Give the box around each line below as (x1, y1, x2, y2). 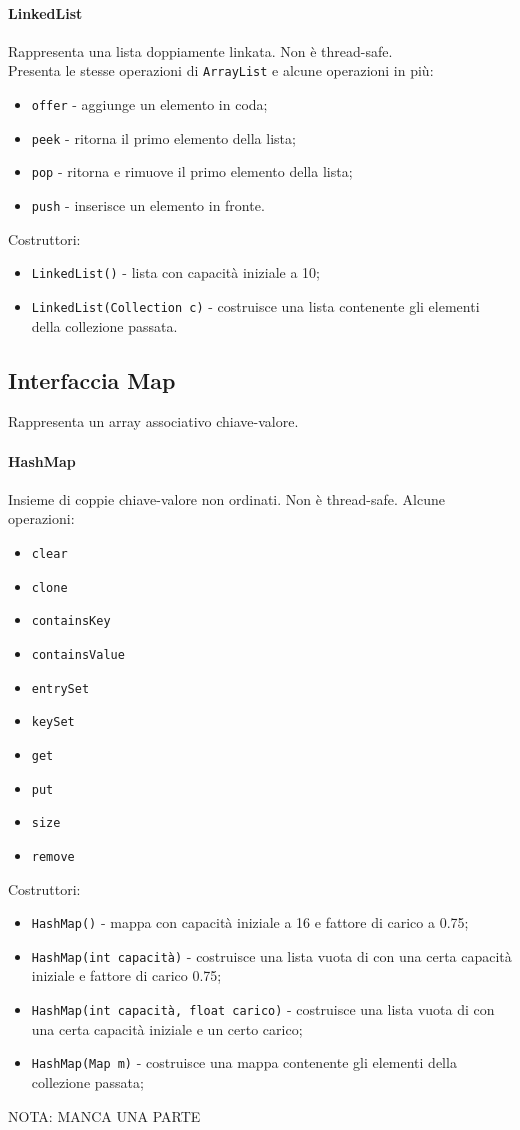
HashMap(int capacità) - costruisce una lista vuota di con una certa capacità (31, 945, 512, 966)
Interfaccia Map (8, 364, 176, 395)
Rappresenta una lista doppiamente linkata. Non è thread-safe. (8, 40, 393, 61)
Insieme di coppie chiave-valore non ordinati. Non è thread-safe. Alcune (8, 488, 445, 509)
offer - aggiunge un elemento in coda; (31, 94, 268, 115)
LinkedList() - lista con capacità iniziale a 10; (31, 262, 320, 283)
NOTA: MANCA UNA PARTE (8, 1105, 201, 1126)
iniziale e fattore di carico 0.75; (31, 965, 222, 986)
